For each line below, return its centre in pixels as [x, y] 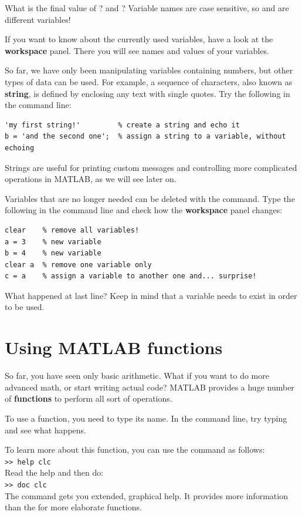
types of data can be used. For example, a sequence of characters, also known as [149, 81]
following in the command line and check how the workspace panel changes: [144, 210]
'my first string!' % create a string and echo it [122, 125]
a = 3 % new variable [53, 242]
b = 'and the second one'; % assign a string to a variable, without [145, 137]
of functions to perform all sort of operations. [89, 398]
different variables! [38, 19]
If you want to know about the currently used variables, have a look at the [139, 39]
